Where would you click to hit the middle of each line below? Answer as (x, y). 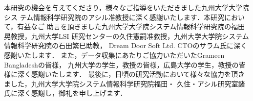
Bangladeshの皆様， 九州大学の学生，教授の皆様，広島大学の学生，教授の (121, 64)
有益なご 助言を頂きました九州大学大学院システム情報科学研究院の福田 (131, 26)
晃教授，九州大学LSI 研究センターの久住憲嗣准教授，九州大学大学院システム (126, 36)
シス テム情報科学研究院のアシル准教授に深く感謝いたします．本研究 (114, 17)
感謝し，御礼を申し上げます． (79, 93)
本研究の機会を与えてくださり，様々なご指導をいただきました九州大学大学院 (126, 7)
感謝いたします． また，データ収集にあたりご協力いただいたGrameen (114, 55)
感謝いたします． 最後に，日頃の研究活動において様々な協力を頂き (138, 74)
